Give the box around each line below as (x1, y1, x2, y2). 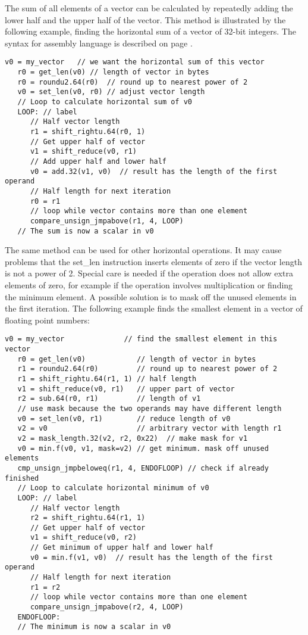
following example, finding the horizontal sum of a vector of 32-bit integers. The (5, 25, 296, 38)
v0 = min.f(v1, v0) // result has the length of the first (30, 553, 274, 562)
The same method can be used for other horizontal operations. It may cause (5, 244, 282, 256)
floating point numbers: (5, 313, 90, 326)
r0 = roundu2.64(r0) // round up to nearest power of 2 (17, 77, 248, 86)
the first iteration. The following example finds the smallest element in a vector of (5, 302, 303, 315)
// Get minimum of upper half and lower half (30, 543, 213, 552)
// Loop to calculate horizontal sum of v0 (17, 98, 192, 106)
